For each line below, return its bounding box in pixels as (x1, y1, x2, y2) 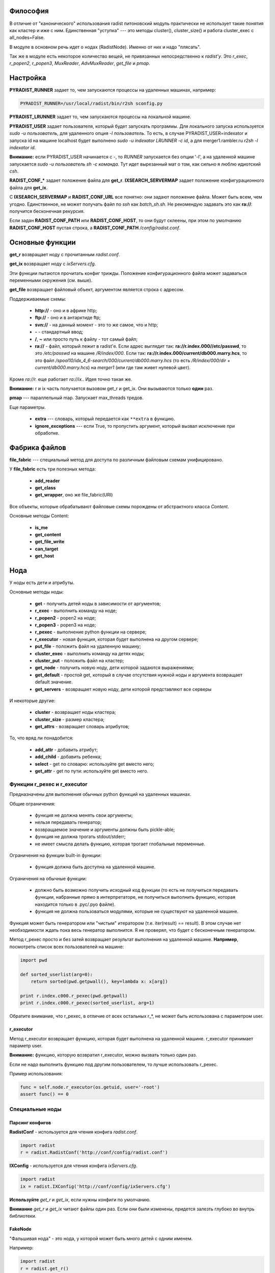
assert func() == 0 (20, 1091, 69, 1097)
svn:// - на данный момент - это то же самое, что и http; (35, 321, 158, 328)
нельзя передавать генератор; (35, 819, 102, 825)
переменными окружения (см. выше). (9, 277, 93, 283)
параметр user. (9, 1042, 43, 1048)
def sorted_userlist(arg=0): (20, 972, 93, 977)
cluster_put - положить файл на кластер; (35, 657, 124, 663)
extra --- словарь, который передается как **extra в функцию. (35, 416, 175, 422)
